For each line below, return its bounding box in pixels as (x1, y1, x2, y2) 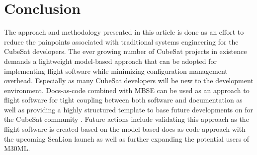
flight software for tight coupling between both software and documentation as (4, 95, 243, 105)
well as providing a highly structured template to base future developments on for (4, 104, 254, 114)
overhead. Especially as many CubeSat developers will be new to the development (4, 75, 254, 86)
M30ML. (4, 143, 30, 154)
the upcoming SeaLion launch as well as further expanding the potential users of (4, 133, 249, 144)
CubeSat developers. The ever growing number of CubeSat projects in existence (4, 46, 247, 56)
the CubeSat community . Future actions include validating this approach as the (4, 114, 249, 124)
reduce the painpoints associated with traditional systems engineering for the (4, 36, 239, 47)
